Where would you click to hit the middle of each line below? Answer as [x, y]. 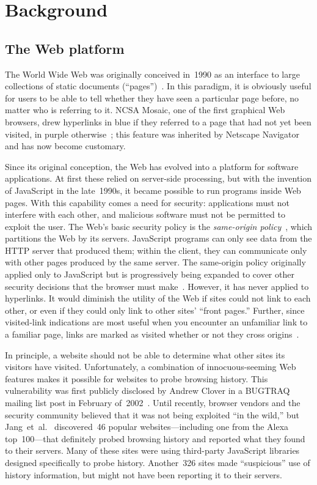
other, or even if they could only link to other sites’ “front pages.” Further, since [155, 310]
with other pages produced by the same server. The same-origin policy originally [155, 262]
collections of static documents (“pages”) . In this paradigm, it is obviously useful [158, 86]
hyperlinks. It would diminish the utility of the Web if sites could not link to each [158, 298]
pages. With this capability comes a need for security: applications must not [148, 202]
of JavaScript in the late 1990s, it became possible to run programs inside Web [153, 190]
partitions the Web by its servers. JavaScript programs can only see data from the [158, 238]
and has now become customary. [65, 146]
